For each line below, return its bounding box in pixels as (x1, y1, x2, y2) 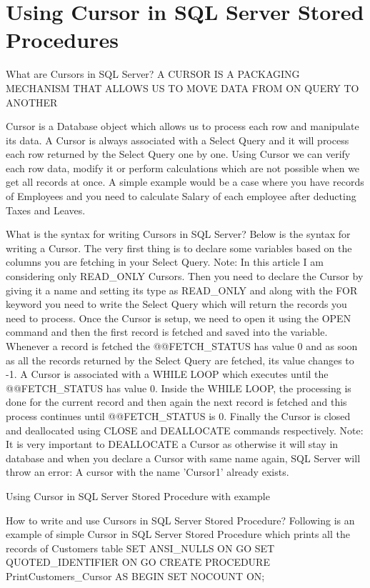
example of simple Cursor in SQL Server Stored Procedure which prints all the (6, 527, 351, 542)
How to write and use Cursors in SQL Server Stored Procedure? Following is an (6, 512, 355, 527)
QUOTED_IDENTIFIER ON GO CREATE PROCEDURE (6, 554, 270, 569)
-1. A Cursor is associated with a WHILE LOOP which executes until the (6, 367, 329, 382)
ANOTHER (6, 94, 58, 109)
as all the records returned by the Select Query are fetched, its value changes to (6, 352, 354, 367)
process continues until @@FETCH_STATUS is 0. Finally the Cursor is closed (6, 408, 351, 423)
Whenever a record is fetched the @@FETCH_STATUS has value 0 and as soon (6, 339, 358, 353)
